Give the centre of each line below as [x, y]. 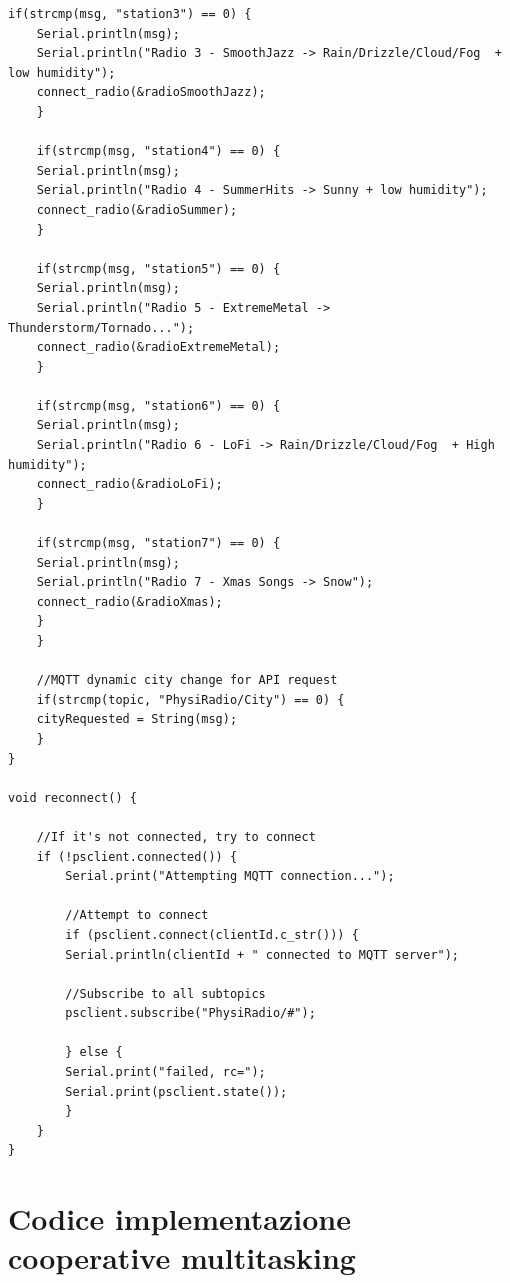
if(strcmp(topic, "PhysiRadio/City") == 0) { [190, 699]
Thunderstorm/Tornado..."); [101, 327]
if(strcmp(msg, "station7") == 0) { [158, 543]
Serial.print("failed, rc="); [165, 1072]
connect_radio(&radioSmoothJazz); [151, 92]
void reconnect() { [72, 797]
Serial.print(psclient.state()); [176, 1091]
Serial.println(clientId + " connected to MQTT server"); [262, 954]
